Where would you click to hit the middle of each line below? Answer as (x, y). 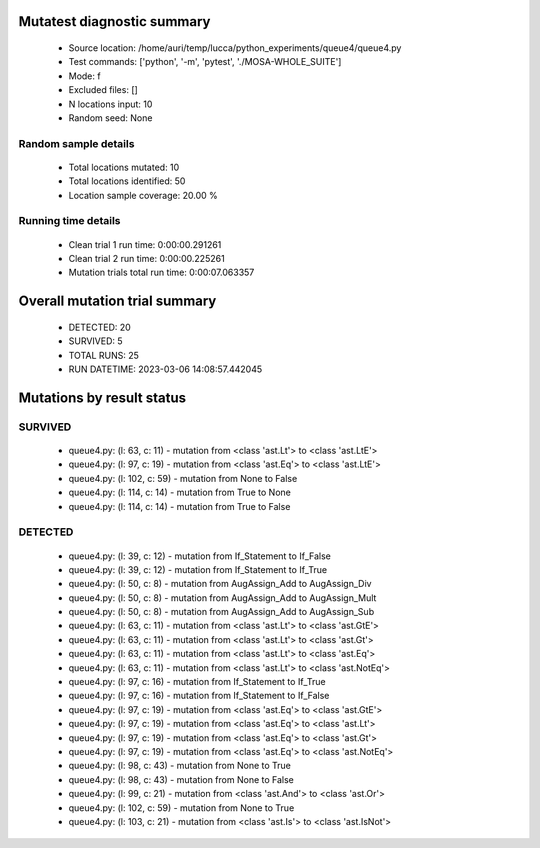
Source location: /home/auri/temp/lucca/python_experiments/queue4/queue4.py (235, 48)
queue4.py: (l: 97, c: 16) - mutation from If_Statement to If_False (199, 696)
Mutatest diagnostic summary (114, 21)
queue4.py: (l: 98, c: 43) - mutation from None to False (181, 779)
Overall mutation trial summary (117, 301)
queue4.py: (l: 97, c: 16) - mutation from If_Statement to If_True (197, 682)
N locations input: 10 (110, 104)
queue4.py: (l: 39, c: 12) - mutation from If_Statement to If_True (198, 569)
